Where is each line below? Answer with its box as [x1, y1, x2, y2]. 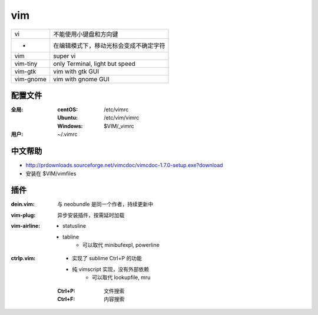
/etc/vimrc [104, 106, 129, 113]
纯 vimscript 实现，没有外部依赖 [72, 266, 150, 273]
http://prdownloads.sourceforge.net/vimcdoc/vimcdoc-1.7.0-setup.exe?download [25, 162, 223, 169]
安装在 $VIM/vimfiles [25, 170, 77, 177]
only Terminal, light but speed [53, 59, 135, 68]
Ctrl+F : [57, 295, 75, 303]
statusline [62, 223, 87, 230]
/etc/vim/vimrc [104, 114, 140, 121]
